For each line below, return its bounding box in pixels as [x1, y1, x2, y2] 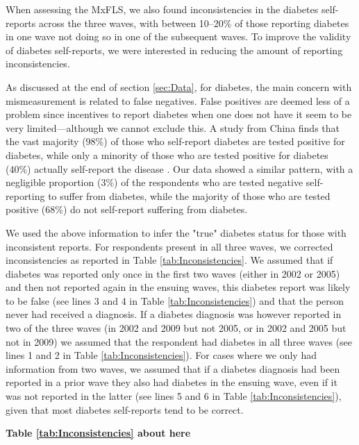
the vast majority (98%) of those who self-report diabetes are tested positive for [6, 134, 345, 149]
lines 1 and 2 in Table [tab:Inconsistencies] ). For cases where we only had [6, 348, 317, 362]
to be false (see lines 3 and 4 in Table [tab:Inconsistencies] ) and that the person [6, 293, 344, 308]
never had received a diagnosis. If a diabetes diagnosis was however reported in [6, 307, 342, 321]
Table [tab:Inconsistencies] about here [6, 426, 191, 440]
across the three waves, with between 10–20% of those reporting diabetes [38, 15, 349, 30]
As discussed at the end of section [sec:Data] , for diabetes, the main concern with [6, 79, 352, 94]
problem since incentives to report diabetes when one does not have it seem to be [6, 107, 352, 121]
